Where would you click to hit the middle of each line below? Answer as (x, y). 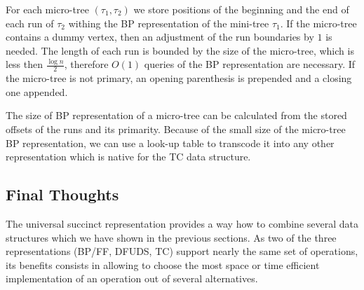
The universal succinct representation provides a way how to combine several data (182, 223)
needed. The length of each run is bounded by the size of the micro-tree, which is (180, 50)
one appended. (37, 91)
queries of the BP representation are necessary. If (250, 64)
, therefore (86, 64)
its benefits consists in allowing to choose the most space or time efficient (163, 264)
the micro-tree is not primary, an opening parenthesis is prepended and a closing (179, 78)
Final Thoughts (62, 194)
